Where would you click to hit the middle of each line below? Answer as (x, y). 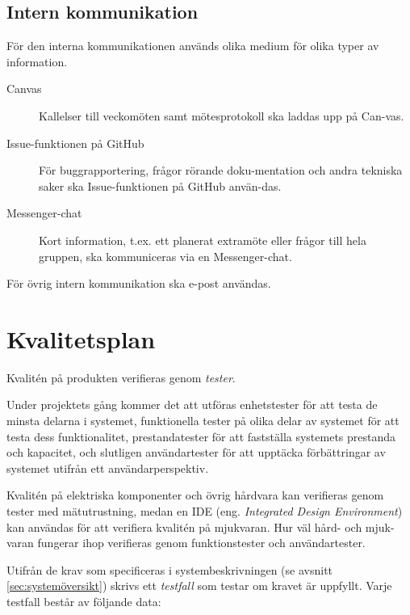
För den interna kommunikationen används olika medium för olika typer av (193, 46)
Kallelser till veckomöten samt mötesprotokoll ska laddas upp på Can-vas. (222, 115)
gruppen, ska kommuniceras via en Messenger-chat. (165, 256)
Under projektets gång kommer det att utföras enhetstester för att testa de (192, 404)
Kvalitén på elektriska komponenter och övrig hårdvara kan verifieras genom (195, 495)
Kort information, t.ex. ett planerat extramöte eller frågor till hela (203, 240)
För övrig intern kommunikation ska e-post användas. (139, 283)
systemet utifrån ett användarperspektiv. (108, 468)
